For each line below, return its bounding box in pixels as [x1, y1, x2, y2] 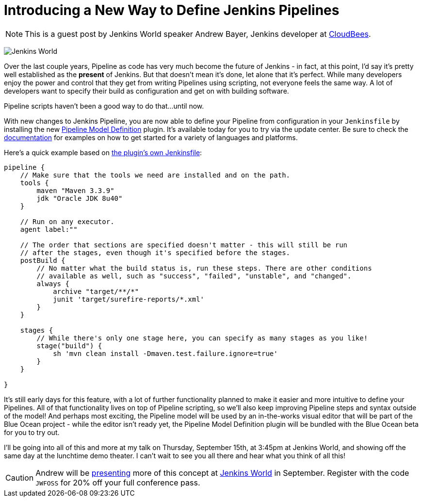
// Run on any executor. [20, 217, 114, 226]
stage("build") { [36, 341, 102, 350]
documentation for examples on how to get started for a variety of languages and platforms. [4, 133, 298, 142]
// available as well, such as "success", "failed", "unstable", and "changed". [36, 272, 352, 280]
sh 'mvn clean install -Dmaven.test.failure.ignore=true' [53, 349, 278, 357]
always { [36, 279, 69, 288]
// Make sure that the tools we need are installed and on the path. [20, 171, 291, 179]
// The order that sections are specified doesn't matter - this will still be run [20, 241, 348, 249]
